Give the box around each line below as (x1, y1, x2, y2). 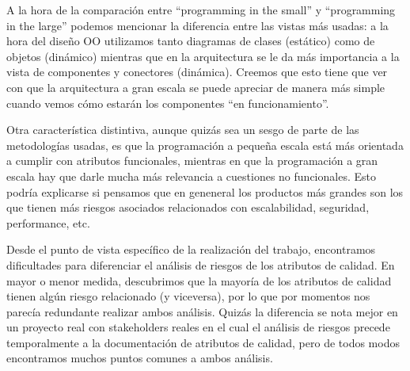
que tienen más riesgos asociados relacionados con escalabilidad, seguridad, (6, 199, 370, 216)
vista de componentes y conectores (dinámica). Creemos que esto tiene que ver (6, 63, 388, 80)
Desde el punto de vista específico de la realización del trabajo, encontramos (6, 241, 376, 258)
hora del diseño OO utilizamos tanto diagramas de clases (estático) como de (6, 33, 375, 49)
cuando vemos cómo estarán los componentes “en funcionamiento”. (6, 94, 329, 111)
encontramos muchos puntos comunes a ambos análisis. (6, 350, 273, 366)
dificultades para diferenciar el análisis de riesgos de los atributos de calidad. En (6, 256, 395, 273)
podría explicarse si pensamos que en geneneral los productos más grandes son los (6, 183, 404, 200)
